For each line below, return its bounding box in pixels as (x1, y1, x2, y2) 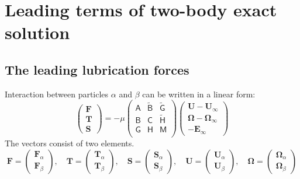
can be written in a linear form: (142, 87, 256, 100)
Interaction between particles (5, 87, 109, 100)
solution (5, 20, 70, 44)
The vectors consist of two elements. (5, 136, 135, 149)
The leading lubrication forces (5, 60, 189, 78)
